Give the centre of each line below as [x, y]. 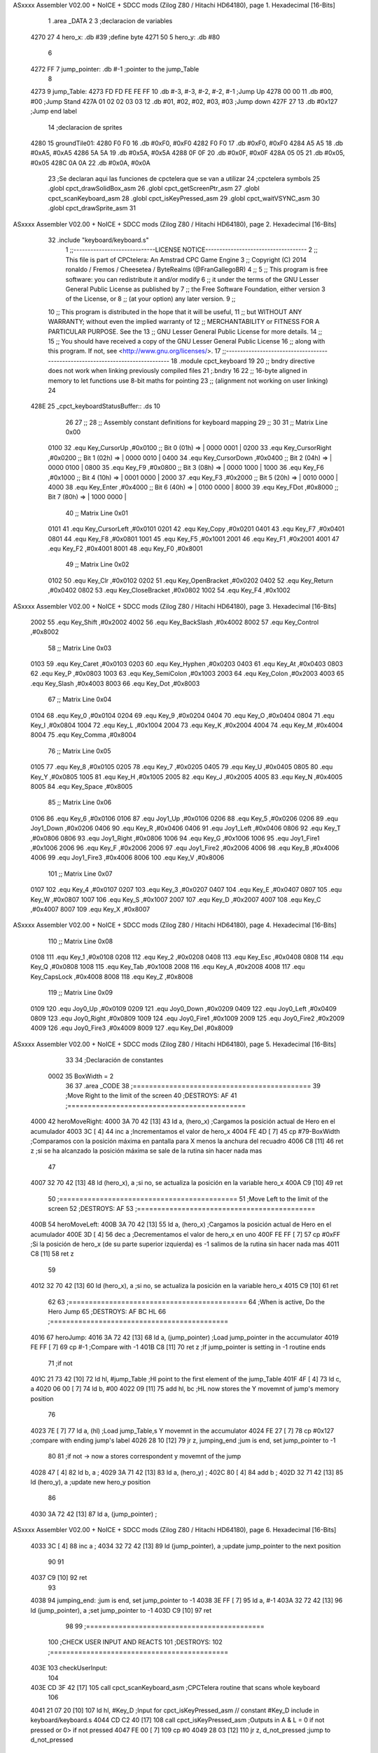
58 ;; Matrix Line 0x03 [80, 648]
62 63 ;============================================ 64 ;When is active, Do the [187, 1301]
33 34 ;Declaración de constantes [114, 1060]
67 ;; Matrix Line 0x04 [80, 699]
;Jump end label [54, 111]
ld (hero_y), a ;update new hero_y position [90, 1482]
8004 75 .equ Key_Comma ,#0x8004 [83, 735]
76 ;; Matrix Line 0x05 [79, 751]
